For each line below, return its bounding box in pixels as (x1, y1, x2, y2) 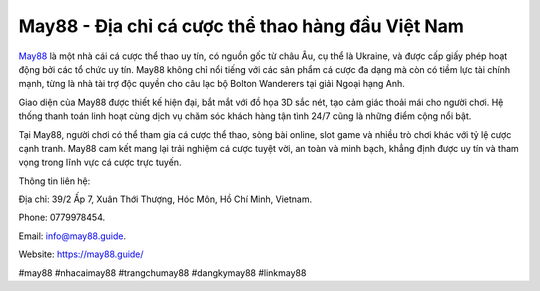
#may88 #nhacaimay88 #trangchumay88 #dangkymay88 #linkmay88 (18, 266, 307, 279)
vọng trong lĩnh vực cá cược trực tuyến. (18, 156, 182, 169)
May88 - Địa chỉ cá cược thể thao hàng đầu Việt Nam (18, 15, 465, 37)
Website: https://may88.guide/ (18, 248, 144, 260)
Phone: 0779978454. (18, 211, 105, 224)
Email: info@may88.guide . (18, 230, 127, 242)
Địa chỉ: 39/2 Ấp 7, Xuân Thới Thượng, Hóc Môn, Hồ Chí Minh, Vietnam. (18, 193, 313, 205)
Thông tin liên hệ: (18, 175, 91, 187)
